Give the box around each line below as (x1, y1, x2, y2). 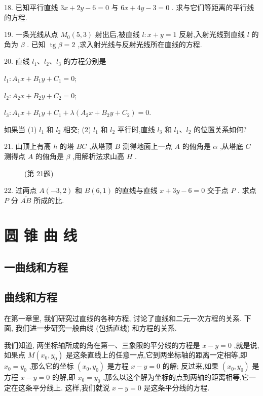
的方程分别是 (63, 56, 106, 66)
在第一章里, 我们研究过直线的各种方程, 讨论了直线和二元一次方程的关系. (4, 312, 242, 323)
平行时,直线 (117, 124, 155, 134)
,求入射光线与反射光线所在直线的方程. (77, 38, 202, 49)
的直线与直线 (115, 185, 158, 195)
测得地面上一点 (122, 141, 172, 151)
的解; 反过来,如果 (162, 361, 219, 371)
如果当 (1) (4, 124, 37, 134)
